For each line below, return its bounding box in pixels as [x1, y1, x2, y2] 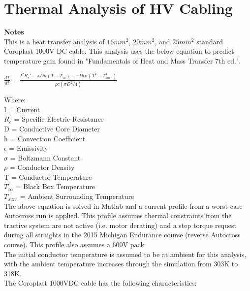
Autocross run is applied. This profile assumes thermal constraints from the [4, 210, 232, 221]
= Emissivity [9, 143, 48, 153]
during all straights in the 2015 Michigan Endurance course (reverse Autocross [4, 229, 241, 240]
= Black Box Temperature [15, 181, 95, 192]
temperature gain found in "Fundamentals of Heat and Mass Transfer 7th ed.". [4, 55, 241, 65]
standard [196, 36, 223, 46]
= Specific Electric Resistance [14, 114, 104, 124]
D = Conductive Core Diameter [4, 123, 100, 133]
